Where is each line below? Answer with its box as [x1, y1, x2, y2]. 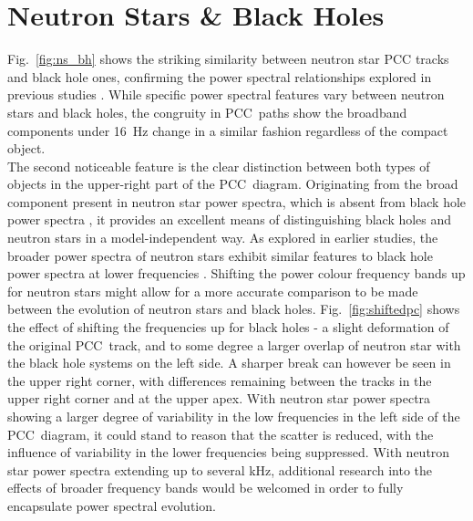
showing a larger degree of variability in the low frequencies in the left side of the [7, 407, 460, 425]
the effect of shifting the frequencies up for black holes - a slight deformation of [7, 318, 449, 337]
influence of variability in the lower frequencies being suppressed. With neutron [7, 443, 450, 462]
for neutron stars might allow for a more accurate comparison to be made [7, 281, 418, 300]
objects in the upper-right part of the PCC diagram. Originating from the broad [7, 174, 458, 193]
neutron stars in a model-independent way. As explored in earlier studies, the [7, 228, 438, 247]
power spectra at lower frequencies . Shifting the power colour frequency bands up [7, 264, 466, 283]
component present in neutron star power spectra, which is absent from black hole [7, 192, 467, 211]
